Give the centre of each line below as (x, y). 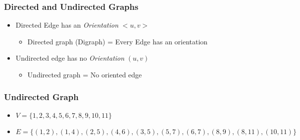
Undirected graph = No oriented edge (85, 74)
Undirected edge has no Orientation (70, 58)
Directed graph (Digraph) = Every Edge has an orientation (118, 41)
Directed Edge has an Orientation (67, 25)
